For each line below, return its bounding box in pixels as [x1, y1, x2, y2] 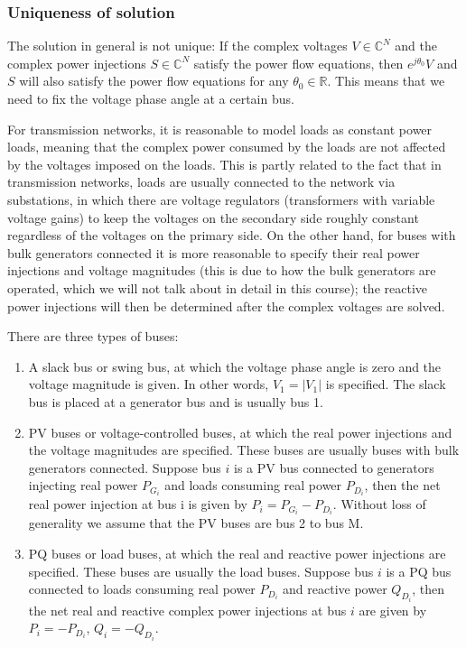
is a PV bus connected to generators [234, 458, 434, 477]
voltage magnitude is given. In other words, [28, 375, 269, 393]
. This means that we [327, 71, 445, 90]
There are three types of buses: [7, 327, 179, 346]
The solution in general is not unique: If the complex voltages [7, 36, 348, 55]
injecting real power [28, 476, 138, 495]
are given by [359, 600, 427, 619]
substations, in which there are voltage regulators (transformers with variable [7, 190, 435, 208]
